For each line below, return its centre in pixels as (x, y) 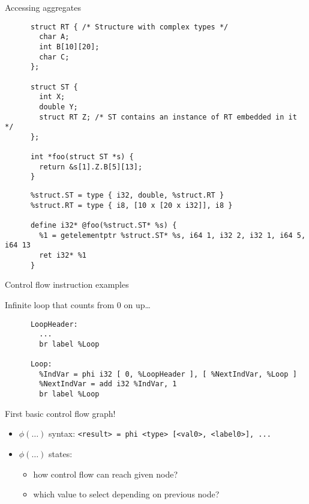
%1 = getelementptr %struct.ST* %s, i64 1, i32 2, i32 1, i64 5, (172, 235)
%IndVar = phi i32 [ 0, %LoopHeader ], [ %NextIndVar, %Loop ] (168, 374)
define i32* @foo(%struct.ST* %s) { (103, 226)
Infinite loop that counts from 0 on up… (78, 304)
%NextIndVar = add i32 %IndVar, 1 (108, 384)
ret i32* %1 (63, 256)
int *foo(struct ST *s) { (82, 157)
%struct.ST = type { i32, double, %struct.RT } (127, 196)
